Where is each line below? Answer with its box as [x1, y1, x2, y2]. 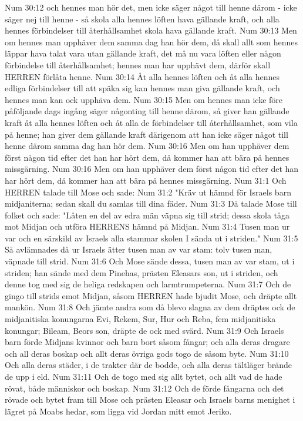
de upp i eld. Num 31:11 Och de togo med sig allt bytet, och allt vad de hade [5, 370, 282, 382]
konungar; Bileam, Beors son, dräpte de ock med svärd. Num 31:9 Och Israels [5, 324, 284, 336]
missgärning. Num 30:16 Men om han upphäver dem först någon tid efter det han [5, 163, 299, 175]
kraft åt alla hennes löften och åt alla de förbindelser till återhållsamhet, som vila [5, 116, 298, 128]
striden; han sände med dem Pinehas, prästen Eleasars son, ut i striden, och [5, 266, 278, 279]
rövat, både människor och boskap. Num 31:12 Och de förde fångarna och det [5, 382, 284, 394]
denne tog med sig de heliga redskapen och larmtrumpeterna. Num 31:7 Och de [5, 278, 291, 290]
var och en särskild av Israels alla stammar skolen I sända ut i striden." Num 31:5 [5, 231, 298, 244]
